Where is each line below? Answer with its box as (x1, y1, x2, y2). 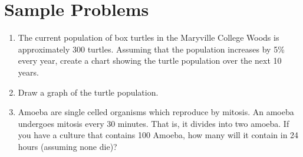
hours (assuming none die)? (18, 140, 117, 152)
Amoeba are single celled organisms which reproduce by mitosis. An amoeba (18, 106, 294, 118)
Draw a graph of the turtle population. (18, 86, 159, 98)
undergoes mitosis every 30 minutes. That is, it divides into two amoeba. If (18, 117, 289, 129)
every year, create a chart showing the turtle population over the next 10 (18, 54, 282, 67)
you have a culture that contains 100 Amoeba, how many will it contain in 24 (18, 129, 299, 141)
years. (18, 66, 39, 78)
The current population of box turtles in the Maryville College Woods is (18, 31, 279, 44)
